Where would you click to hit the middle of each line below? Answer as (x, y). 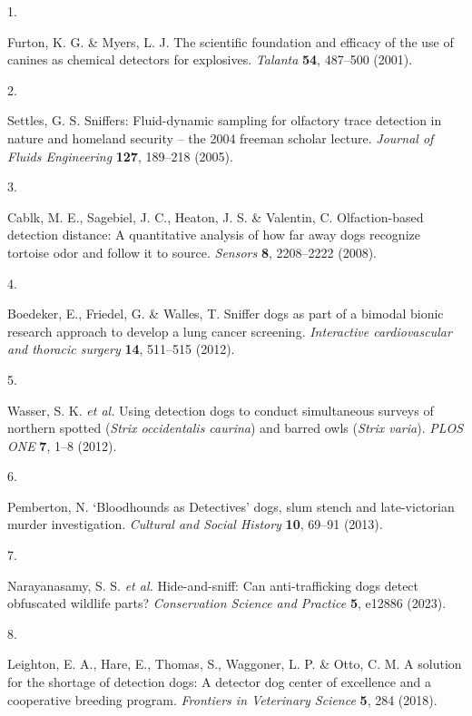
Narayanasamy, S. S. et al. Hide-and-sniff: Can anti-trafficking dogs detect (213, 585)
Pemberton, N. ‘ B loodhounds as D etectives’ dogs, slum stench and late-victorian (231, 506)
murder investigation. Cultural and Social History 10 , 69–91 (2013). (195, 524)
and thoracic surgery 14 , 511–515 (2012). (121, 349)
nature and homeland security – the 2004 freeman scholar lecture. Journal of (221, 137)
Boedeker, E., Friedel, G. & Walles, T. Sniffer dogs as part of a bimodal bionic (226, 314)
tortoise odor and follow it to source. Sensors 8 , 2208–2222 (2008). (192, 252)
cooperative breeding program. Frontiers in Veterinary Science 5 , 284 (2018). (222, 699)
